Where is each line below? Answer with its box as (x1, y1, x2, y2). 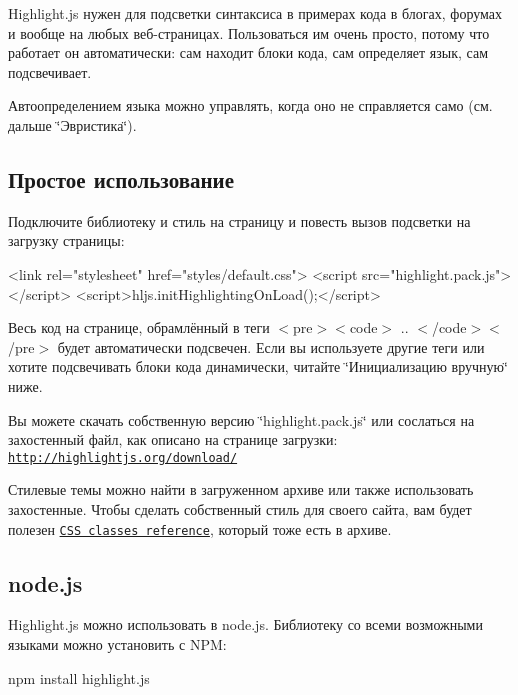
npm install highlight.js (8, 667, 150, 688)
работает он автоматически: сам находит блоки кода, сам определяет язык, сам (8, 42, 489, 63)
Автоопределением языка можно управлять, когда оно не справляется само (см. (8, 95, 493, 116)
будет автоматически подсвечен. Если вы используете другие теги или (57, 336, 485, 357)
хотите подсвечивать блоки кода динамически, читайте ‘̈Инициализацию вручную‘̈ (8, 356, 508, 377)
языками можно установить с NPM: (8, 634, 227, 654)
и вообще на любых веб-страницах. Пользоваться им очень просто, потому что (8, 22, 490, 43)
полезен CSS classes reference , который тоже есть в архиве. (8, 518, 392, 539)
